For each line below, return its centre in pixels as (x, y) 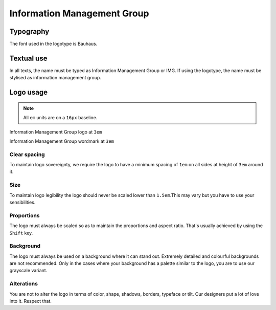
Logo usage (29, 92)
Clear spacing (27, 154)
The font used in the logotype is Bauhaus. (53, 44)
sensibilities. (22, 202)
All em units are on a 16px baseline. (60, 118)
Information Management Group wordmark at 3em (62, 141)
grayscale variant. (28, 271)
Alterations (24, 284)
